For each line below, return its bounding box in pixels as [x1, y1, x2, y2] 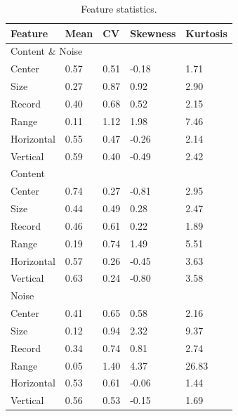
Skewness [130, 25, 176, 40]
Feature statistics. [81, 1, 157, 15]
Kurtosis [185, 25, 227, 40]
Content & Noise [11, 44, 83, 58]
